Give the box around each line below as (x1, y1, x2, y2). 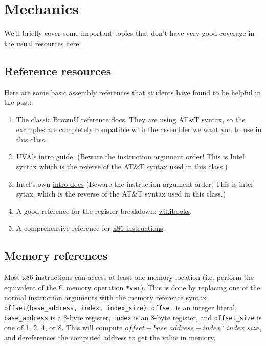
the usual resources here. (4, 37, 81, 48)
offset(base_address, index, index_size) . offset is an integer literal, (4, 302, 237, 313)
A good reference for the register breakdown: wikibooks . (16, 205, 192, 216)
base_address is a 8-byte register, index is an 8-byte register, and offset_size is (4, 312, 262, 322)
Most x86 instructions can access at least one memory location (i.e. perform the (4, 272, 254, 283)
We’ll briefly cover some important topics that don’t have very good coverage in (4, 28, 255, 38)
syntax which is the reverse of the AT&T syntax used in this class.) (16, 161, 228, 172)
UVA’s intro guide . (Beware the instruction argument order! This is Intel (16, 151, 245, 162)
